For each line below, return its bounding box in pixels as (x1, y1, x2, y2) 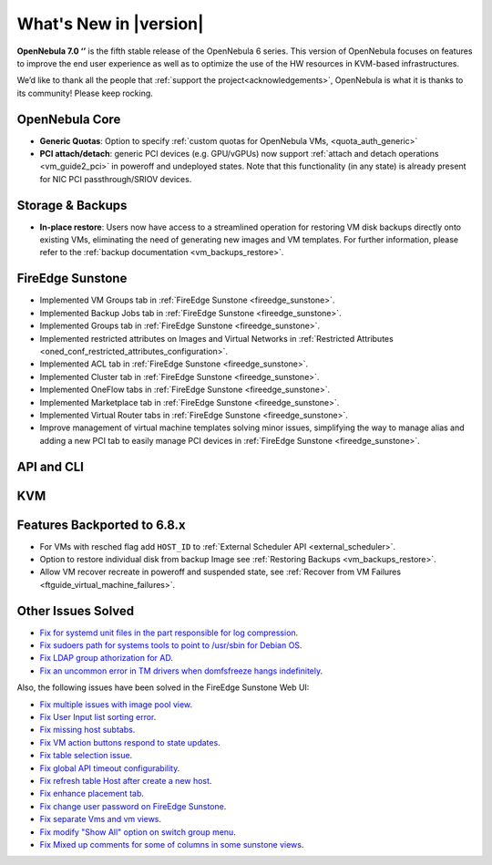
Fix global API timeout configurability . (39, 762, 180, 774)
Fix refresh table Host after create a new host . (39, 776, 212, 786)
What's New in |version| (16, 14, 204, 34)
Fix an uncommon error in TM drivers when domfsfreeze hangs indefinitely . (39, 665, 323, 676)
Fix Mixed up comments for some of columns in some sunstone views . (39, 839, 304, 850)
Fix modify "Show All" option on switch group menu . (39, 826, 236, 838)
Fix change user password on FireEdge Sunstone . (39, 800, 227, 811)
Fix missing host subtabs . (39, 725, 136, 736)
